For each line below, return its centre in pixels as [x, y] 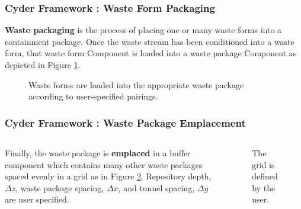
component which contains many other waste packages [104, 164]
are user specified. [37, 199]
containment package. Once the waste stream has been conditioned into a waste [150, 41]
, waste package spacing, [60, 187]
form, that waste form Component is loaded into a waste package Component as [151, 53]
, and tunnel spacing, [156, 187]
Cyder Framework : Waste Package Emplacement [125, 122]
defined [265, 176]
